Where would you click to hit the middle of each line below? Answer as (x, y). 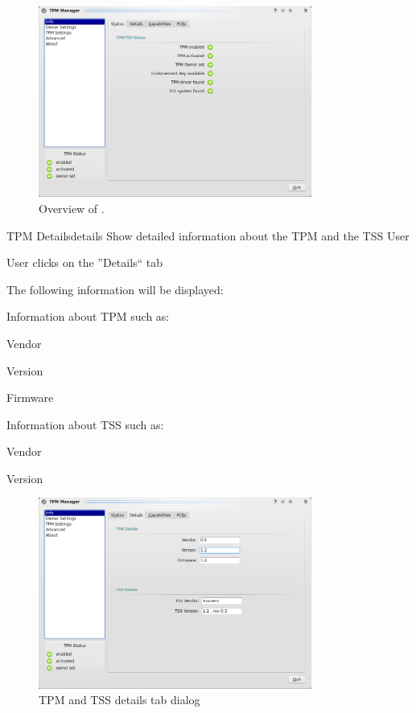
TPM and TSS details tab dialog (119, 700)
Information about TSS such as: (85, 424)
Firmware (30, 397)
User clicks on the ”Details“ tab (85, 262)
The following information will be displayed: (115, 289)
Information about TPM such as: (88, 316)
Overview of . (72, 208)
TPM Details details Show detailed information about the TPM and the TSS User (208, 235)
